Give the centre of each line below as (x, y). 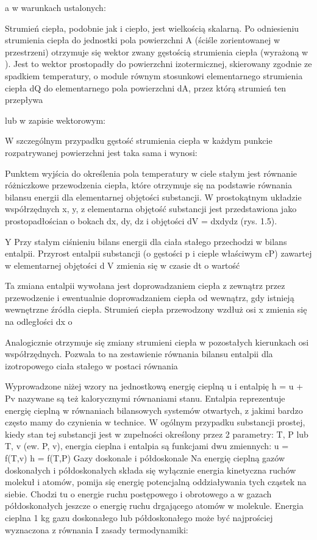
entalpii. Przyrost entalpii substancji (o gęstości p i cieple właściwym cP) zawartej (158, 253)
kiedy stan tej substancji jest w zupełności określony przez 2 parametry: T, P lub (157, 434)
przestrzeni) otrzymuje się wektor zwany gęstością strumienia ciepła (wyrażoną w (157, 52)
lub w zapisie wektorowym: (55, 120)
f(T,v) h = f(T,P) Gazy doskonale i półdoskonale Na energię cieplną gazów (145, 458)
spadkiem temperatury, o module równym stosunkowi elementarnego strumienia (154, 75)
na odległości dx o (39, 322)
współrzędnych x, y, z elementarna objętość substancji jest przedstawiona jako (151, 209)
